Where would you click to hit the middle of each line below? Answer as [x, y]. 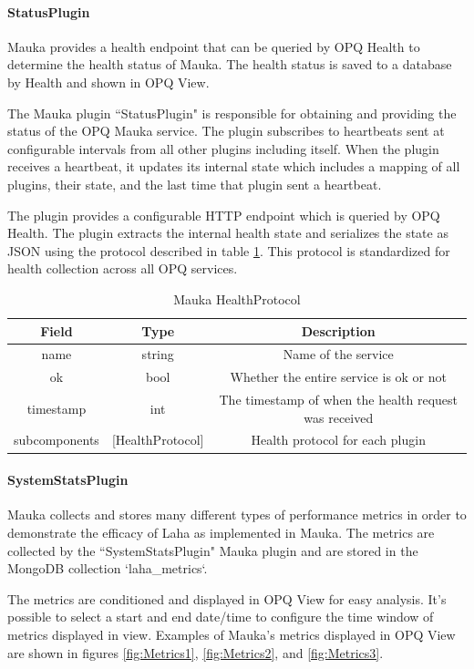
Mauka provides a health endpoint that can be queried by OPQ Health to [214, 46]
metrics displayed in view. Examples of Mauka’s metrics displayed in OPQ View [232, 634]
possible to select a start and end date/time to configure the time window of [221, 617]
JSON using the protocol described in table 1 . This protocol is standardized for [229, 250]
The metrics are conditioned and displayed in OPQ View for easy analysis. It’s [227, 598]
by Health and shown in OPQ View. [108, 82]
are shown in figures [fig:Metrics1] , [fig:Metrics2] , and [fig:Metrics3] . [196, 652]
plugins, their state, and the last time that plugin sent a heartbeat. [195, 184]
